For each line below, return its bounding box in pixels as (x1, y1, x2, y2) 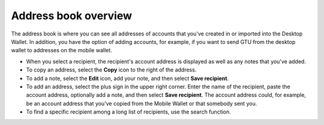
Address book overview (11, 9, 132, 22)
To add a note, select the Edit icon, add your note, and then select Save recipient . (26, 75, 229, 82)
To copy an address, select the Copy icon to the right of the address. (26, 66, 197, 73)
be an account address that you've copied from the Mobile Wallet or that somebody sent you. (26, 100, 257, 107)
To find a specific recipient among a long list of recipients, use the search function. (26, 108, 231, 115)
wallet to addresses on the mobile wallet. (11, 47, 112, 54)
